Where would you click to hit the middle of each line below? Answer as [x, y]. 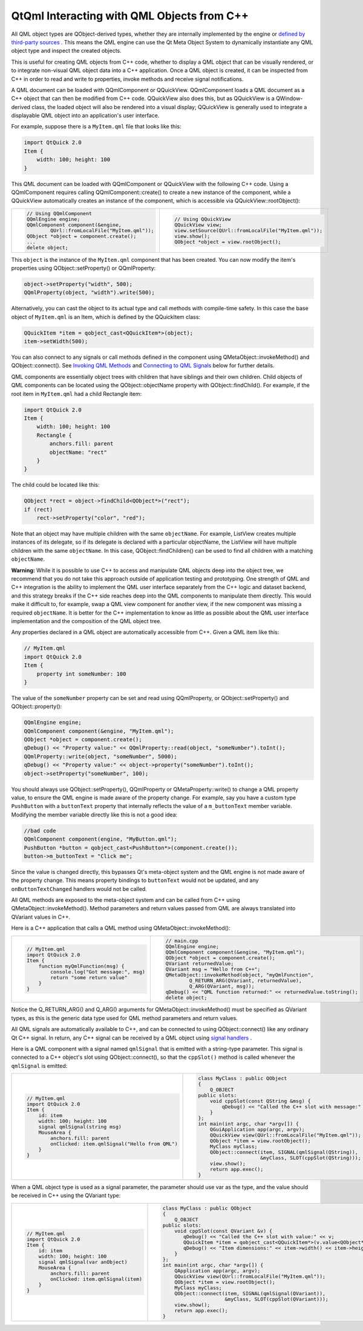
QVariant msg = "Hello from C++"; [213, 969]
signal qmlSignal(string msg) [80, 1126]
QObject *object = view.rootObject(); [228, 242]
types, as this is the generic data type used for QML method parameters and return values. [125, 1018]
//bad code [40, 831]
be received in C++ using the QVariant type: [66, 1196]
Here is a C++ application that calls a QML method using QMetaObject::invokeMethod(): [121, 928]
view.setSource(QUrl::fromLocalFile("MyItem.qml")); [249, 230]
